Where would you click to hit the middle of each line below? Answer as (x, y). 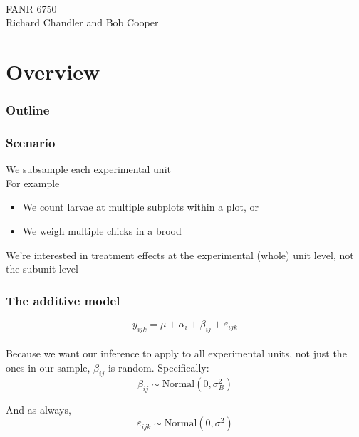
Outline (28, 110)
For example (33, 183)
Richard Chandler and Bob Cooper (82, 22)
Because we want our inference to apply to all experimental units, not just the (176, 353)
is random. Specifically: (158, 367)
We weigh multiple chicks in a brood (102, 231)
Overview (53, 71)
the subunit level (42, 269)
